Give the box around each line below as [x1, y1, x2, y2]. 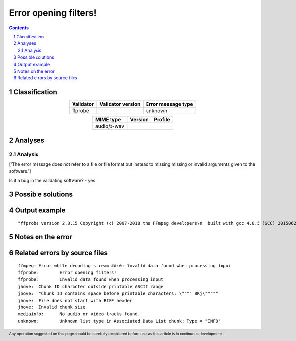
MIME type [95, 116, 121, 123]
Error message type [146, 101, 193, 108]
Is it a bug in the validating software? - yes [9, 177, 96, 183]
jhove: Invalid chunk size [18, 304, 86, 310]
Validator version [99, 101, 141, 108]
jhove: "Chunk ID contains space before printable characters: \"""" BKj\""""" [18, 291, 219, 296]
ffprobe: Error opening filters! [18, 269, 117, 275]
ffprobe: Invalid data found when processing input [18, 277, 164, 282]
